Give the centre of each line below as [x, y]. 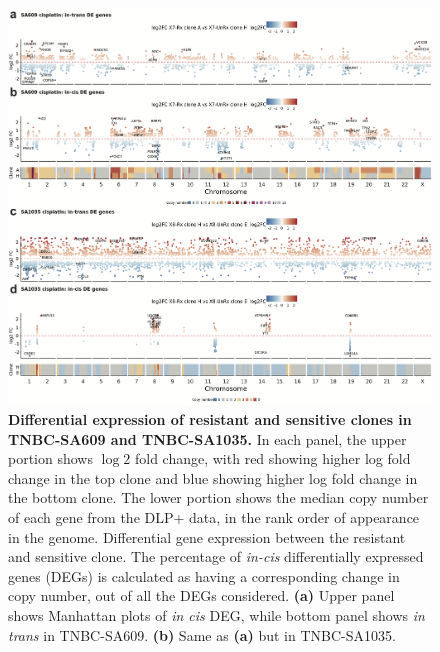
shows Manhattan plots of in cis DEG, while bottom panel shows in [216, 615]
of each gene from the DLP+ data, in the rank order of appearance [214, 517]
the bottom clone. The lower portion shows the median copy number [218, 497]
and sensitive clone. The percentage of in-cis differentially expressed [216, 556]
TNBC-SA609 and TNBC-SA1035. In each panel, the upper [207, 438]
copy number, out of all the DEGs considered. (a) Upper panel [201, 595]
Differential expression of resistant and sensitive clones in [210, 419]
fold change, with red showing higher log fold [272, 458]
